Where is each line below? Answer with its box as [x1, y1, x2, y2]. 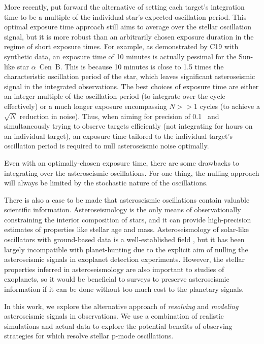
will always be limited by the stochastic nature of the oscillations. [4, 177, 208, 188]
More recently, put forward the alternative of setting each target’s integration [4, 2, 245, 12]
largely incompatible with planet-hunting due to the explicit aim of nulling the [4, 244, 248, 254]
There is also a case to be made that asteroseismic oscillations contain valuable [4, 194, 250, 205]
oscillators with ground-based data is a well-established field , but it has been [4, 234, 245, 245]
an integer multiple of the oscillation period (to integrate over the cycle [4, 91, 225, 101]
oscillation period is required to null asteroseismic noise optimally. [4, 140, 209, 151]
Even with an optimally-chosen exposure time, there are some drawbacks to [4, 157, 240, 168]
